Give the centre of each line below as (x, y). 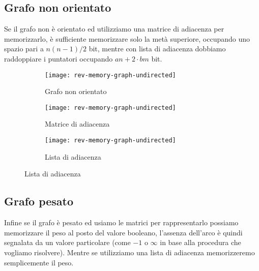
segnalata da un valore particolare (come (67, 242)
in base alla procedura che (200, 242)
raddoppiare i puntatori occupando (59, 58)
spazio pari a (24, 49)
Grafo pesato (39, 201)
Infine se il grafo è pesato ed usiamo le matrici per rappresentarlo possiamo (121, 222)
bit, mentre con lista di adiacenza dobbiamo (157, 49)
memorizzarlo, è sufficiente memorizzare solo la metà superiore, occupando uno (127, 38)
